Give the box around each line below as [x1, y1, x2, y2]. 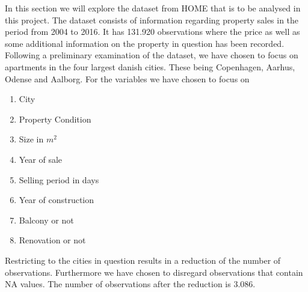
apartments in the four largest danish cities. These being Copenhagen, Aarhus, [5, 60, 295, 73]
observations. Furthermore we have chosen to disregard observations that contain [5, 266, 303, 278]
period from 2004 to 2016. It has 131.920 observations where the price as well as [5, 25, 300, 38]
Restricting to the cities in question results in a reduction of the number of [5, 254, 281, 266]
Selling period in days [19, 173, 99, 186]
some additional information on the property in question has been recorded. [5, 37, 285, 49]
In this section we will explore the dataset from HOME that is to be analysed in [5, 2, 301, 14]
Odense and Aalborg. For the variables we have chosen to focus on [5, 72, 250, 85]
